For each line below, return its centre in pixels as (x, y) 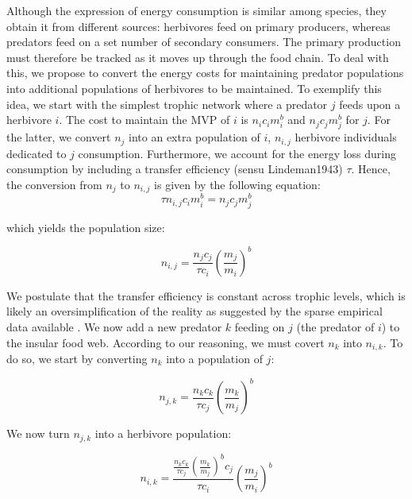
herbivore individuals (346, 137)
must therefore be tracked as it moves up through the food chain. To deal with (198, 57)
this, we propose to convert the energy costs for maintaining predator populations (205, 73)
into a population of (214, 358)
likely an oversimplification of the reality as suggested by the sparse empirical (194, 311)
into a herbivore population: (163, 433)
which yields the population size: (86, 227)
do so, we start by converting (77, 358)
